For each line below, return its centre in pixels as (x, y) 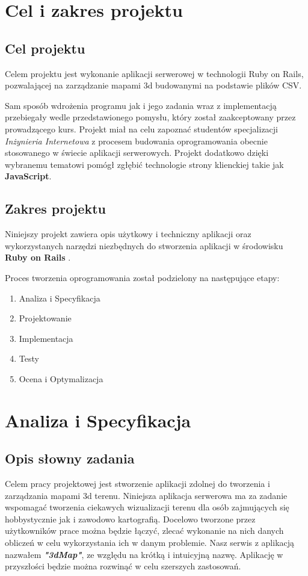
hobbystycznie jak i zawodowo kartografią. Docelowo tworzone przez (130, 519)
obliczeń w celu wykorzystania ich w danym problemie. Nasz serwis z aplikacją (150, 543)
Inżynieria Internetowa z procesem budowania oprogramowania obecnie (136, 141)
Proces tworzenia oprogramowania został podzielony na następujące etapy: (142, 277)
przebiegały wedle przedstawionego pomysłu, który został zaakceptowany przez (150, 117)
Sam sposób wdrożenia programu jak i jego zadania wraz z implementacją (141, 105)
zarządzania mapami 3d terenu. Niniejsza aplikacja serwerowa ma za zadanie (146, 495)
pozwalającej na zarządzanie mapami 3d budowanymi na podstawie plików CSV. (153, 85)
